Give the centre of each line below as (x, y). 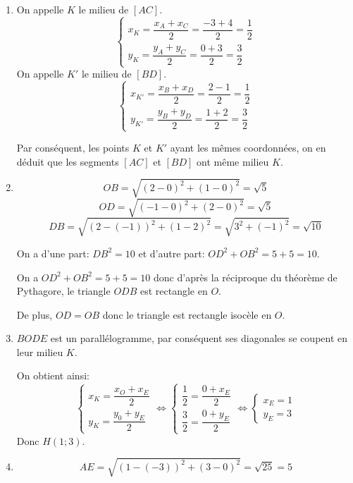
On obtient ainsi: (53, 375)
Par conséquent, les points (73, 148)
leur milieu (40, 351)
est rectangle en (174, 291)
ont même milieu (233, 161)
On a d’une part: (53, 253)
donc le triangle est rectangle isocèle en (187, 314)
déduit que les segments (68, 161)
